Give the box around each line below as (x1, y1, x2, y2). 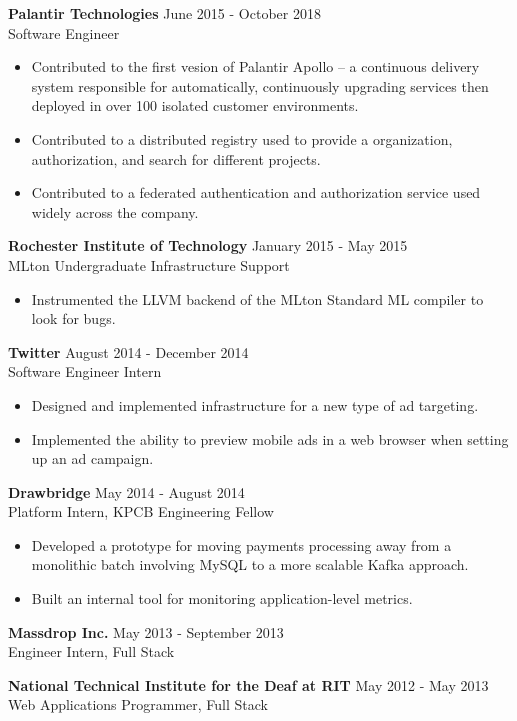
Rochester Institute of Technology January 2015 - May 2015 (8, 235, 408, 256)
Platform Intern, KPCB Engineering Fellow (8, 501, 274, 522)
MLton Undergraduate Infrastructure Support (8, 254, 290, 275)
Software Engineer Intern (8, 361, 162, 382)
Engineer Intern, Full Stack (8, 641, 175, 662)
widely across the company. (31, 201, 199, 222)
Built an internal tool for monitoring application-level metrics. (31, 588, 413, 609)
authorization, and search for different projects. (31, 148, 321, 169)
